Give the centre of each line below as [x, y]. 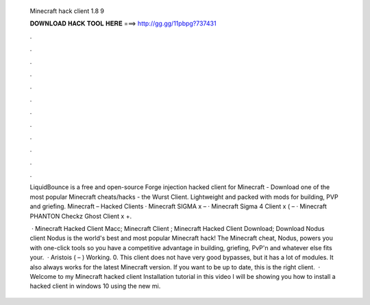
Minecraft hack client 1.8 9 [67, 11]
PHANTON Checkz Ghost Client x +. [81, 216]
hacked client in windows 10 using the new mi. [95, 286]
